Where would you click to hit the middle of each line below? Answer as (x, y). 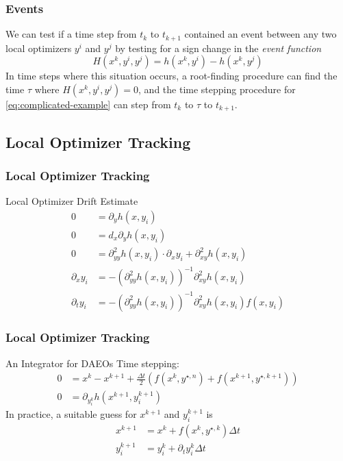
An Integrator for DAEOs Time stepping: (92, 363)
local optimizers (39, 48)
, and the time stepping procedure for (217, 89)
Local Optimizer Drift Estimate (72, 201)
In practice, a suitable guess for (71, 414)
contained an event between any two (261, 34)
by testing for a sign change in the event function (218, 48)
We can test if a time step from (71, 34)
